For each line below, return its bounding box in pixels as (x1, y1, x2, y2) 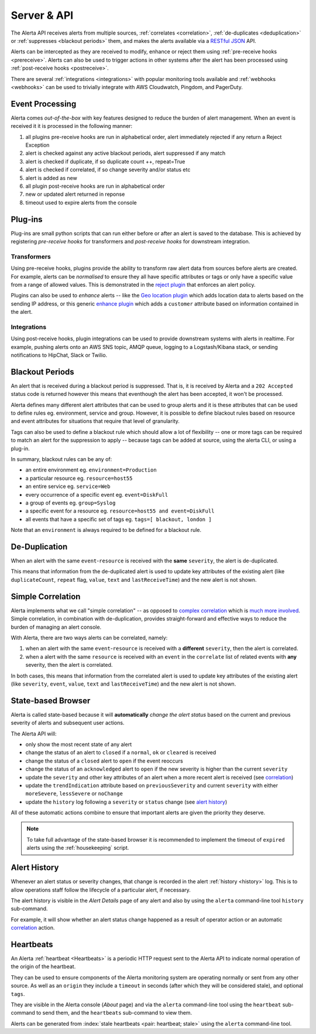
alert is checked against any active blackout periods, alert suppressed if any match (25, 150, 225, 157)
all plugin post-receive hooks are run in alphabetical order (25, 182, 165, 189)
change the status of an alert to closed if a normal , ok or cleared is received (25, 749, 217, 756)
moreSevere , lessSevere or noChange (25, 790, 123, 797)
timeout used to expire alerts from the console (25, 199, 137, 206)
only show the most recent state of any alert (25, 741, 132, 748)
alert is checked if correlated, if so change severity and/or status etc (25, 166, 191, 173)
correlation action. (11, 924, 55, 931)
